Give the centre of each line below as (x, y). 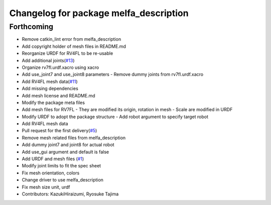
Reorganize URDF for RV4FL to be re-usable (67, 53)
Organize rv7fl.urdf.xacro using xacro (60, 67)
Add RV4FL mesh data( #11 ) (50, 81)
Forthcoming (31, 27)
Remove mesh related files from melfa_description (74, 138)
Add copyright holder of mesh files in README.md (74, 46)
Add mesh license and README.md (58, 95)
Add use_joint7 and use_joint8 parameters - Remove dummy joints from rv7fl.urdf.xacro (112, 74)
